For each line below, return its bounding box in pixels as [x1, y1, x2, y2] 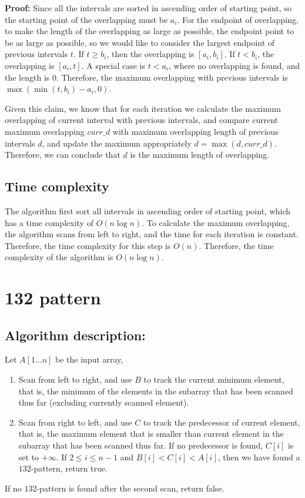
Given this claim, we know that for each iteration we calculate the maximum [5, 102, 281, 114]
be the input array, [55, 353, 123, 366]
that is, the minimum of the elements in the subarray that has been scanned [18, 384, 293, 397]
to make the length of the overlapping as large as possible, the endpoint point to [5, 25, 294, 37]
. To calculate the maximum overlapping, [142, 216, 290, 228]
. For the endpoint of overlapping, [177, 13, 299, 25]
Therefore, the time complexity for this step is [5, 239, 171, 251]
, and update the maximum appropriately [42, 137, 192, 149]
